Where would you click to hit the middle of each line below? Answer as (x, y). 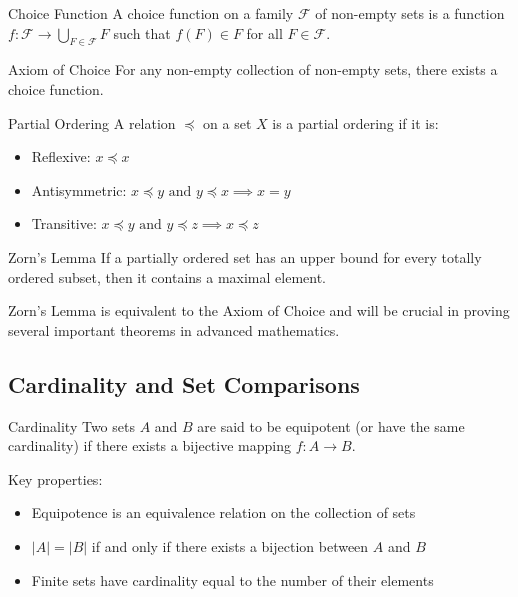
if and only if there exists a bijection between (230, 545)
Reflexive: (61, 156)
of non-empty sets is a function (410, 13)
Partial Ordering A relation (92, 122)
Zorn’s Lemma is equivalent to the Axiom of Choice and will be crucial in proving (259, 310)
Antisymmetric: (79, 189)
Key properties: (55, 478)
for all (264, 32)
